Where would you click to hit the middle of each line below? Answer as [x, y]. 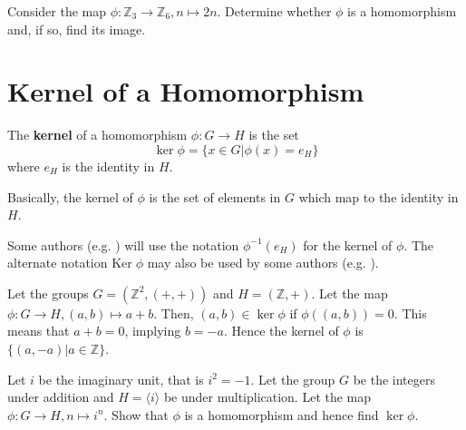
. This [410, 313]
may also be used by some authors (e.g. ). [263, 263]
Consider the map [57, 11]
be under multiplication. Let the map [267, 397]
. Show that [136, 414]
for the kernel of [348, 244]
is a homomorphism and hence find [282, 414]
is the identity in [108, 166]
